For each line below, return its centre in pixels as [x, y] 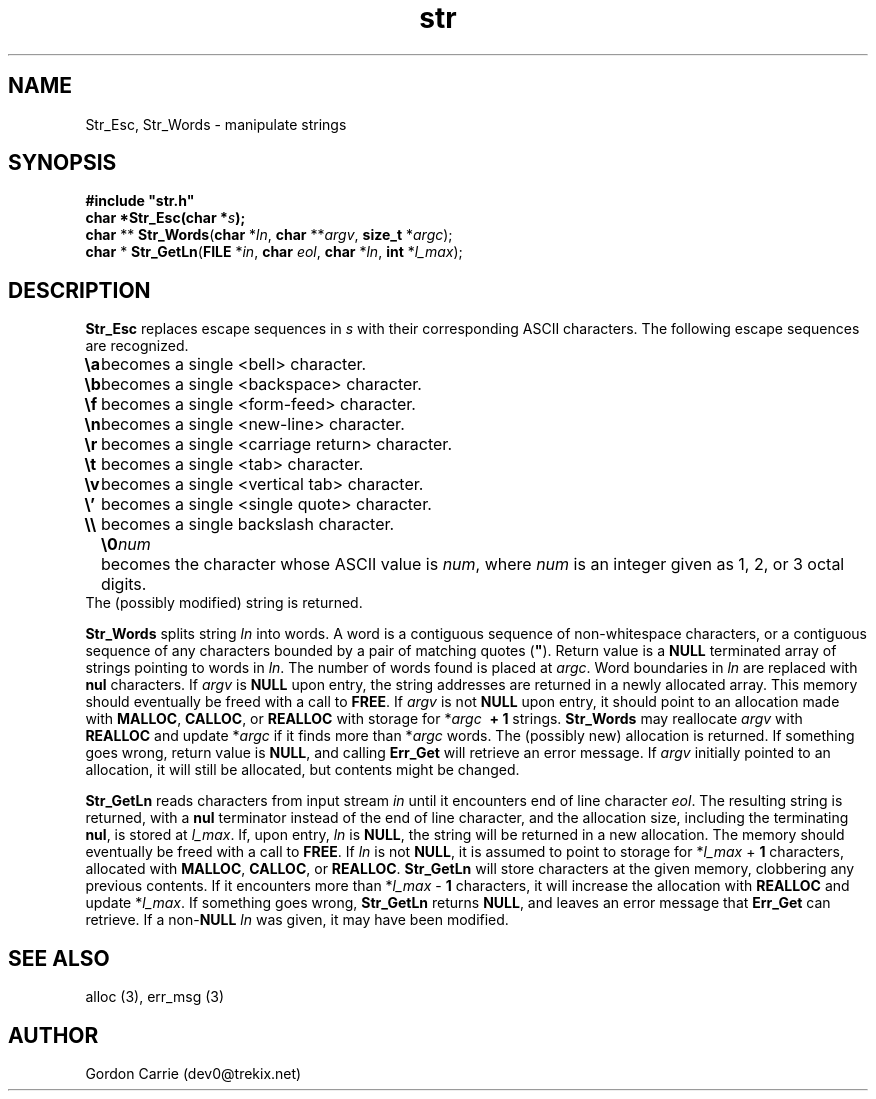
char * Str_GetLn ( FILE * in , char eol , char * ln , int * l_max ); [274, 252]
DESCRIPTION [79, 290]
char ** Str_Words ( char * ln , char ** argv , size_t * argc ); [269, 235]
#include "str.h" [140, 201]
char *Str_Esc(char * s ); [165, 218]
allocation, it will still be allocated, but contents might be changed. [302, 770]
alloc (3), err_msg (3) [155, 997]
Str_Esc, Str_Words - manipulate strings [216, 124]
